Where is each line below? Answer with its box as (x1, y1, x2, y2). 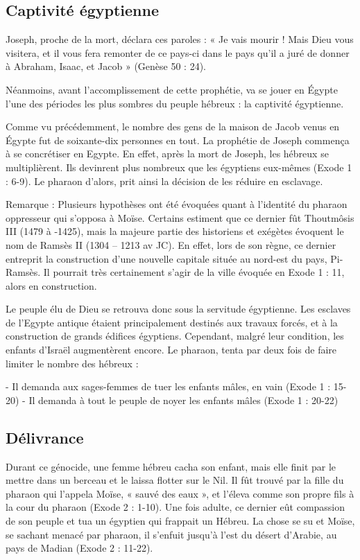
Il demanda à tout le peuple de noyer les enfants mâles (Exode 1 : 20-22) (28, 392, 338, 407)
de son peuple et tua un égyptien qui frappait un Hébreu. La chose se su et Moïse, (6, 514, 355, 528)
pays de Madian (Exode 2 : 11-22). (6, 541, 153, 555)
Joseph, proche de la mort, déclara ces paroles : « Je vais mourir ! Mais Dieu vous (6, 32, 354, 46)
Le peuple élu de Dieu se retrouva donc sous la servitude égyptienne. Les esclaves (6, 301, 351, 316)
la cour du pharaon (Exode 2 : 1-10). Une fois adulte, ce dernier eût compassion (6, 500, 345, 514)
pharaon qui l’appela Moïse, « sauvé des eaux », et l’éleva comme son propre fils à (6, 486, 354, 500)
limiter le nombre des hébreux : (6, 356, 139, 370)
